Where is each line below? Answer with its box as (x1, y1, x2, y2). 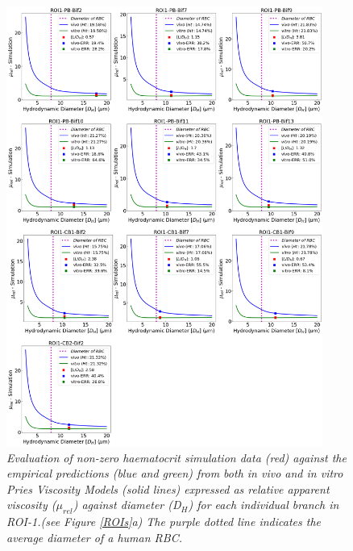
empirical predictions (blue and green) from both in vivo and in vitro (6, 465, 343, 482)
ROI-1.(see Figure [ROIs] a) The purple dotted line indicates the (6, 513, 321, 530)
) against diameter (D (73, 496, 181, 513)
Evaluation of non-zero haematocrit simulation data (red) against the (6, 449, 347, 465)
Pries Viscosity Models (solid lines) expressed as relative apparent (6, 480, 330, 497)
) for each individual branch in (188, 496, 339, 513)
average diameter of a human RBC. (6, 528, 182, 545)
